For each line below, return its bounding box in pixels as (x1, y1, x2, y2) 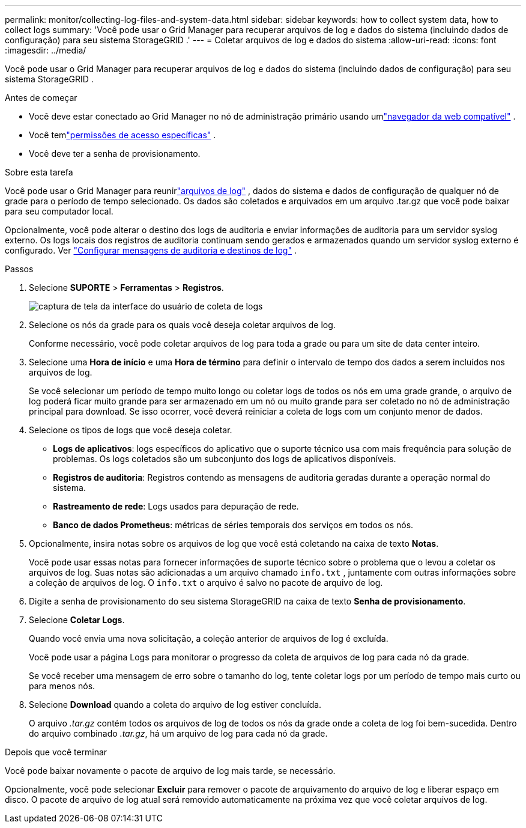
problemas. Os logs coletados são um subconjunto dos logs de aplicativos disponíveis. (53, 454, 396, 464)
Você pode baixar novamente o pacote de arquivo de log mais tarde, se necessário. (5, 766, 336, 776)
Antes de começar (5, 93, 77, 103)
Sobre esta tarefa (5, 167, 73, 177)
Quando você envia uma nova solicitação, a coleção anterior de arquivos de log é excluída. (29, 633, 388, 644)
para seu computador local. (5, 206, 113, 216)
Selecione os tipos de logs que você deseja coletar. (29, 425, 232, 435)
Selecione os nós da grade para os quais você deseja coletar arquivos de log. (29, 320, 336, 330)
